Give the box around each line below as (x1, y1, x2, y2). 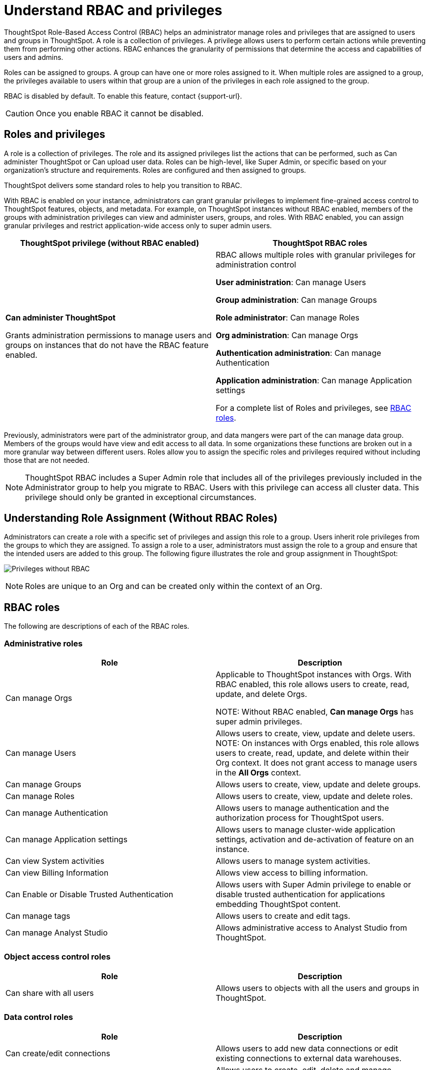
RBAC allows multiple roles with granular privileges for (216, 249, 416, 260)
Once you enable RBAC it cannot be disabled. (36, 108, 204, 118)
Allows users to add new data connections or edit (216, 1043, 398, 1053)
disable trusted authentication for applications (216, 889, 385, 900)
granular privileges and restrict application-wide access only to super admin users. (4, 221, 272, 230)
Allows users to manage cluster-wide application (216, 825, 396, 835)
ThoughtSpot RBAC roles (272, 238, 368, 248)
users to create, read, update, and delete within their (216, 748, 409, 758)
